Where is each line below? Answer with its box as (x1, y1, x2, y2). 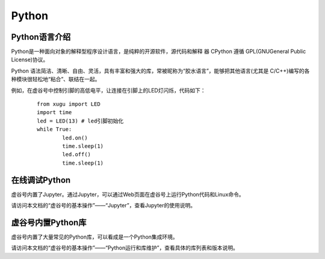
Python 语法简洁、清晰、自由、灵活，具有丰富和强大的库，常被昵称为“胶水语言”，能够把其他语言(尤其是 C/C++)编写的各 (11, 67, 310, 75)
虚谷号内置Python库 (11, 217, 87, 228)
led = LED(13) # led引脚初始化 (37, 117, 124, 124)
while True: (37, 126, 72, 133)
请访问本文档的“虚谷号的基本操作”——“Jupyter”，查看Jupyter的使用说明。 (11, 202, 196, 209)
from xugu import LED (37, 101, 101, 108)
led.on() (62, 134, 88, 141)
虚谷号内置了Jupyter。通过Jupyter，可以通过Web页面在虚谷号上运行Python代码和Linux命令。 (11, 190, 244, 198)
